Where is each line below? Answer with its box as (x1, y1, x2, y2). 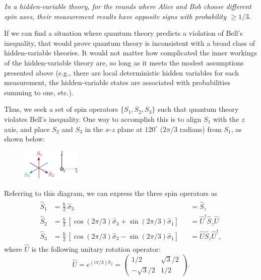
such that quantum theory (158, 104, 239, 114)
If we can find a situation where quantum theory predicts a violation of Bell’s (4, 28, 243, 38)
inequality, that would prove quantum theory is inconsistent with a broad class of (4, 37, 255, 48)
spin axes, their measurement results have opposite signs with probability (4, 11, 227, 21)
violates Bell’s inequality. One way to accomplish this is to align (4, 113, 202, 124)
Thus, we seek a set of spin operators (4, 104, 118, 114)
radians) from (179, 123, 222, 134)
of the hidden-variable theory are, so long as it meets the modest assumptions (4, 57, 244, 67)
